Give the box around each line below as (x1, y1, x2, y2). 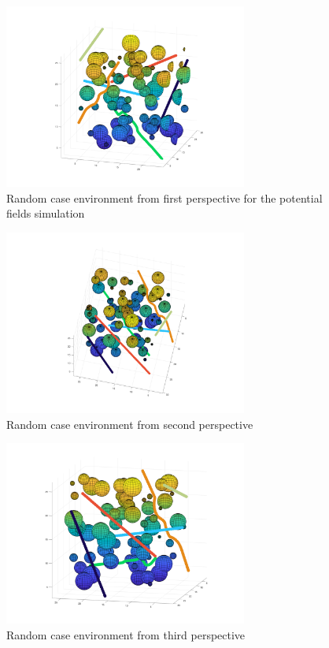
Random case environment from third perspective (6, 626, 246, 642)
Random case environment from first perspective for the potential (6, 189, 323, 206)
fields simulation (6, 205, 85, 222)
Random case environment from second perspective (6, 415, 253, 432)
